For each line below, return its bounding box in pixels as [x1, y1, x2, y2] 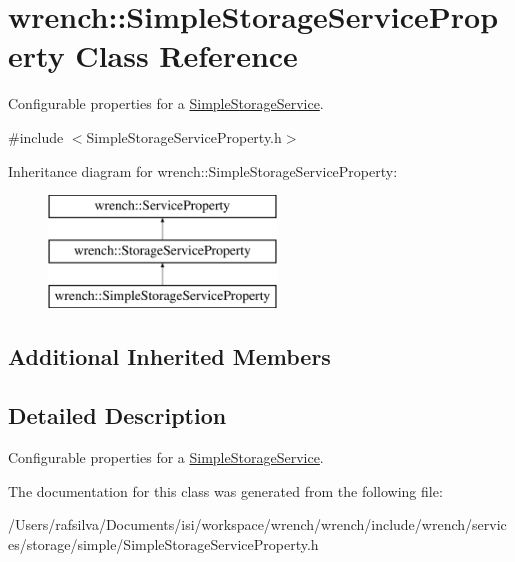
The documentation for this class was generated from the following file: [8, 480, 443, 501]
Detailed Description [8, 400, 227, 431]
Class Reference [75, 35, 298, 76]
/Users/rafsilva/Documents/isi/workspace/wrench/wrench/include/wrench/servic [8, 514, 507, 535]
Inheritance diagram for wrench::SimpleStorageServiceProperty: [8, 160, 398, 181]
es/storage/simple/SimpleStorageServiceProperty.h [8, 533, 319, 554]
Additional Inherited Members [8, 341, 331, 372]
